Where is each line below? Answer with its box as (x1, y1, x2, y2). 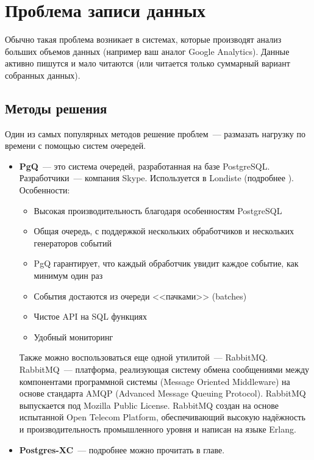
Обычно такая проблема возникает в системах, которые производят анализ (5, 33, 282, 46)
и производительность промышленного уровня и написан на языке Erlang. (19, 422, 296, 435)
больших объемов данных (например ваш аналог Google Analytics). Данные (5, 45, 290, 57)
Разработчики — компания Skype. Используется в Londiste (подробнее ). (19, 171, 294, 184)
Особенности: (19, 184, 70, 196)
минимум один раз (34, 269, 103, 282)
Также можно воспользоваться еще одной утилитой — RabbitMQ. (19, 351, 268, 364)
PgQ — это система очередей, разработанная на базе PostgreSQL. (19, 159, 270, 172)
